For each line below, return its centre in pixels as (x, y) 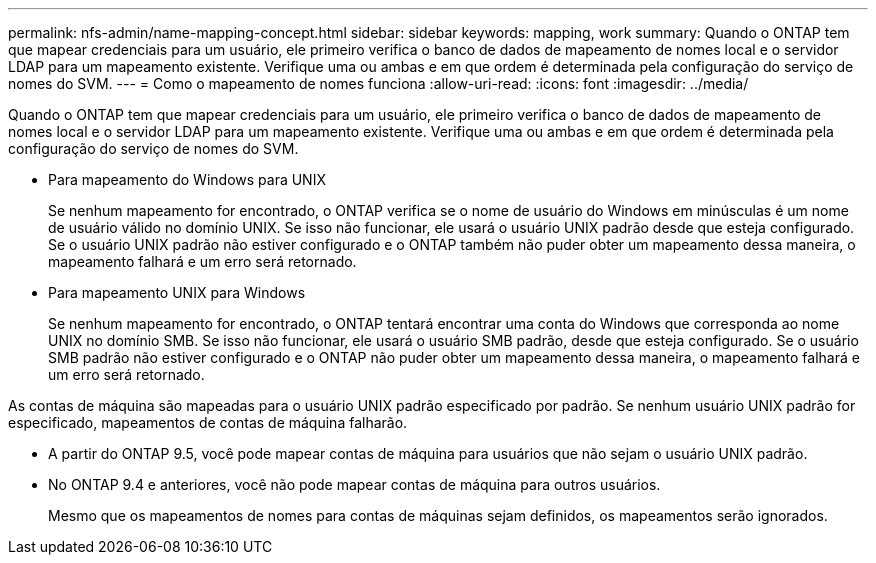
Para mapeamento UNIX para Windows (177, 292)
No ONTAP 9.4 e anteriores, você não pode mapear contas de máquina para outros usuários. (354, 484)
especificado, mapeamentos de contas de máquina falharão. (208, 422)
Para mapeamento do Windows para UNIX (187, 179)
